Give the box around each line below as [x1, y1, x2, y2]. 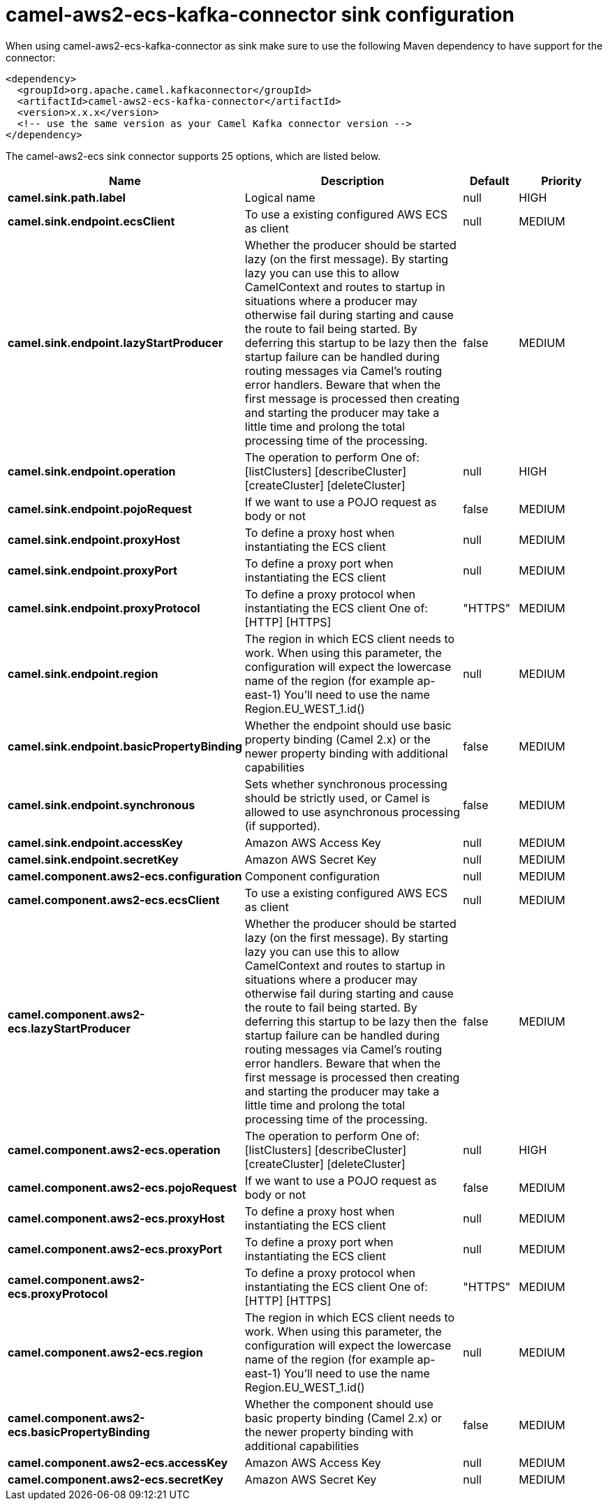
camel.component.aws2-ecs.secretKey [8, 1472, 223, 1486]
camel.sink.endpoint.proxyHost [8, 532, 180, 547]
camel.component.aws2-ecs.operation [8, 1142, 221, 1157]
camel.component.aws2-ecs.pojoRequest [8, 1180, 237, 1195]
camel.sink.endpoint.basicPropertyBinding [8, 739, 242, 753]
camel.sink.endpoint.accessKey [8, 835, 183, 850]
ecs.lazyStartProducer [8, 1021, 131, 1035]
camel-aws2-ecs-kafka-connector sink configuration [6, 3, 514, 27]
